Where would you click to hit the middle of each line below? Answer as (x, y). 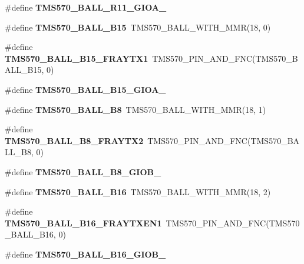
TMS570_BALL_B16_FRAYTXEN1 (83, 223)
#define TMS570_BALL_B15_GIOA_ (85, 89)
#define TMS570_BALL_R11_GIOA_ (86, 7)
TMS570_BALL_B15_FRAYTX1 (77, 58)
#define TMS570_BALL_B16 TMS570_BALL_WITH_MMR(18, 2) (138, 191)
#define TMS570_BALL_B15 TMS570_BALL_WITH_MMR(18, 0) (138, 27)
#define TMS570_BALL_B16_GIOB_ (85, 254)
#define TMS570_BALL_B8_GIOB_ (83, 171)
